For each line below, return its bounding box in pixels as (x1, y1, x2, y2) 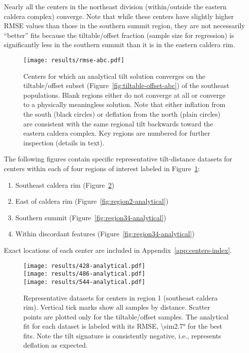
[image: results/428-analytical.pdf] (23, 262, 145, 269)
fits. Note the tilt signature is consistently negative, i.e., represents (23, 330, 221, 340)
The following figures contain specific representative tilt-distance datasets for (4, 154, 232, 164)
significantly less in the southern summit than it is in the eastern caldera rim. (4, 39, 235, 50)
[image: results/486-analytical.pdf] (23, 270, 145, 278)
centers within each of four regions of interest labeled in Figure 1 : (4, 163, 200, 173)
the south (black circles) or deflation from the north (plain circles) (23, 109, 221, 119)
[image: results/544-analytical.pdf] (23, 278, 145, 285)
